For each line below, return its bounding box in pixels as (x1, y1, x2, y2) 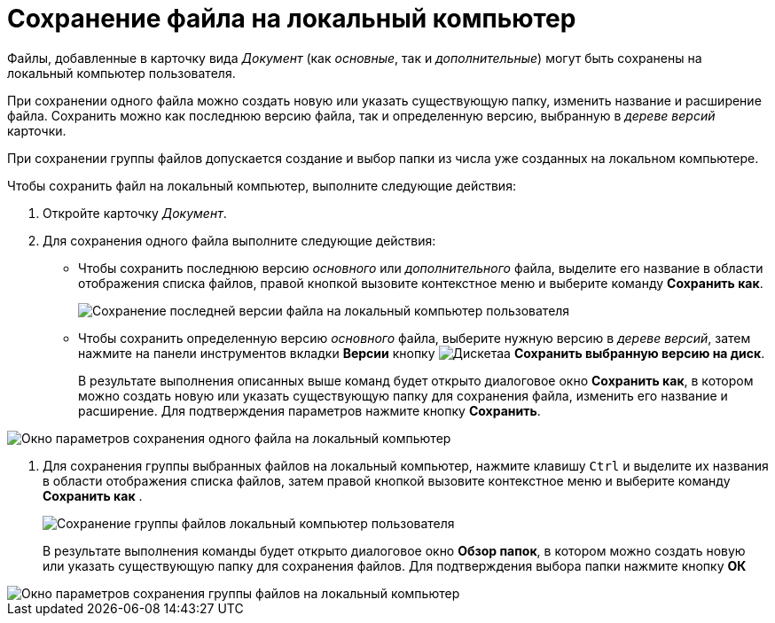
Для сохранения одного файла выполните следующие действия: (43, 232, 436, 248)
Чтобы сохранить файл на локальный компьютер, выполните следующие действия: (7, 177, 516, 193)
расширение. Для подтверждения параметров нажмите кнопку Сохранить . (78, 402, 541, 418)
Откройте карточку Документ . (43, 205, 227, 221)
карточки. (7, 122, 67, 138)
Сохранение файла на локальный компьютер (7, 4, 576, 34)
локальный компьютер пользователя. (7, 65, 236, 81)
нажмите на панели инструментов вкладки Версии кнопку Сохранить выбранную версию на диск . (78, 345, 765, 361)
